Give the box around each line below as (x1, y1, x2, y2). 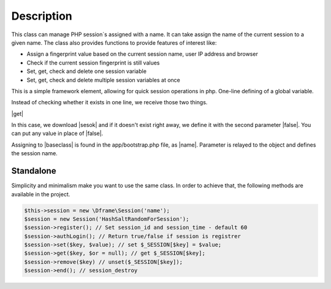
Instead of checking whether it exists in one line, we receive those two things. (11, 99, 208, 106)
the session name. (11, 150, 58, 157)
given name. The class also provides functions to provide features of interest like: (11, 39, 217, 46)
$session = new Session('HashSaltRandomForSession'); (24, 215, 189, 222)
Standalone (11, 166, 56, 176)
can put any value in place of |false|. (11, 129, 104, 137)
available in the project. (11, 190, 70, 198)
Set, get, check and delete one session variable (26, 67, 147, 75)
